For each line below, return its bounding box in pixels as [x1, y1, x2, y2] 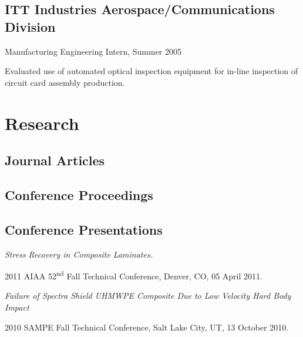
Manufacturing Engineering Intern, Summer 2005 [5, 45, 182, 57]
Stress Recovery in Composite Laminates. [5, 248, 153, 260]
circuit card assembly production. [5, 76, 125, 88]
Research [5, 111, 79, 135]
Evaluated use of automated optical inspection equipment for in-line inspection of [5, 65, 298, 77]
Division [5, 17, 56, 35]
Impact [5, 301, 29, 313]
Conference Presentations [5, 220, 163, 238]
